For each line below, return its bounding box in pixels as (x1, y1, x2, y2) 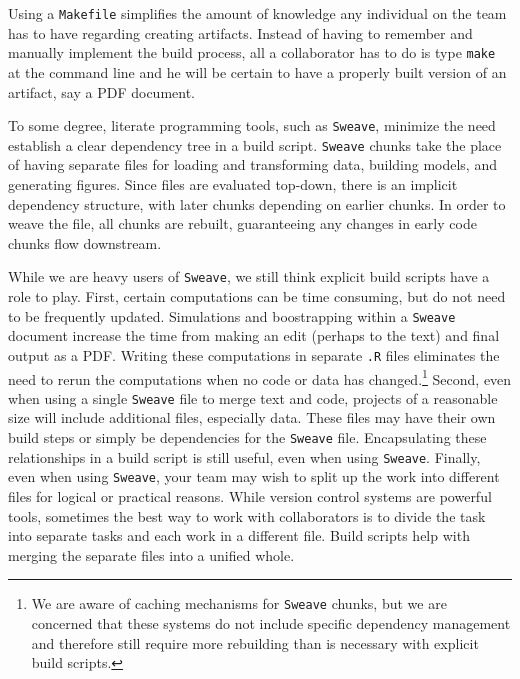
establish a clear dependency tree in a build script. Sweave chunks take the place (8, 134, 502, 155)
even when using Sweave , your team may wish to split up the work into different (8, 466, 500, 487)
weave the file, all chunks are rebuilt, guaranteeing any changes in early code (8, 213, 477, 234)
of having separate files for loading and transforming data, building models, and (8, 154, 497, 175)
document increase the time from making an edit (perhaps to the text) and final (8, 325, 500, 346)
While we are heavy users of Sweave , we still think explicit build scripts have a (8, 266, 490, 287)
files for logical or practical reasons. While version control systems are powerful (8, 486, 492, 506)
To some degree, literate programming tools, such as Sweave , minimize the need (8, 115, 496, 136)
